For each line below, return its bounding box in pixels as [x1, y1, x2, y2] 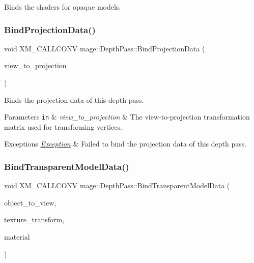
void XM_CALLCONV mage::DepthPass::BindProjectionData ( [4, 43, 205, 53]
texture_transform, [4, 214, 65, 225]
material [4, 231, 30, 242]
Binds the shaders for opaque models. [4, 2, 121, 12]
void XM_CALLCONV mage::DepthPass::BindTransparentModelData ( [4, 180, 230, 191]
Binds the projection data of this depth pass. [4, 94, 144, 105]
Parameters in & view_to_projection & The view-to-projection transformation [4, 111, 250, 122]
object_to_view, [4, 197, 57, 208]
